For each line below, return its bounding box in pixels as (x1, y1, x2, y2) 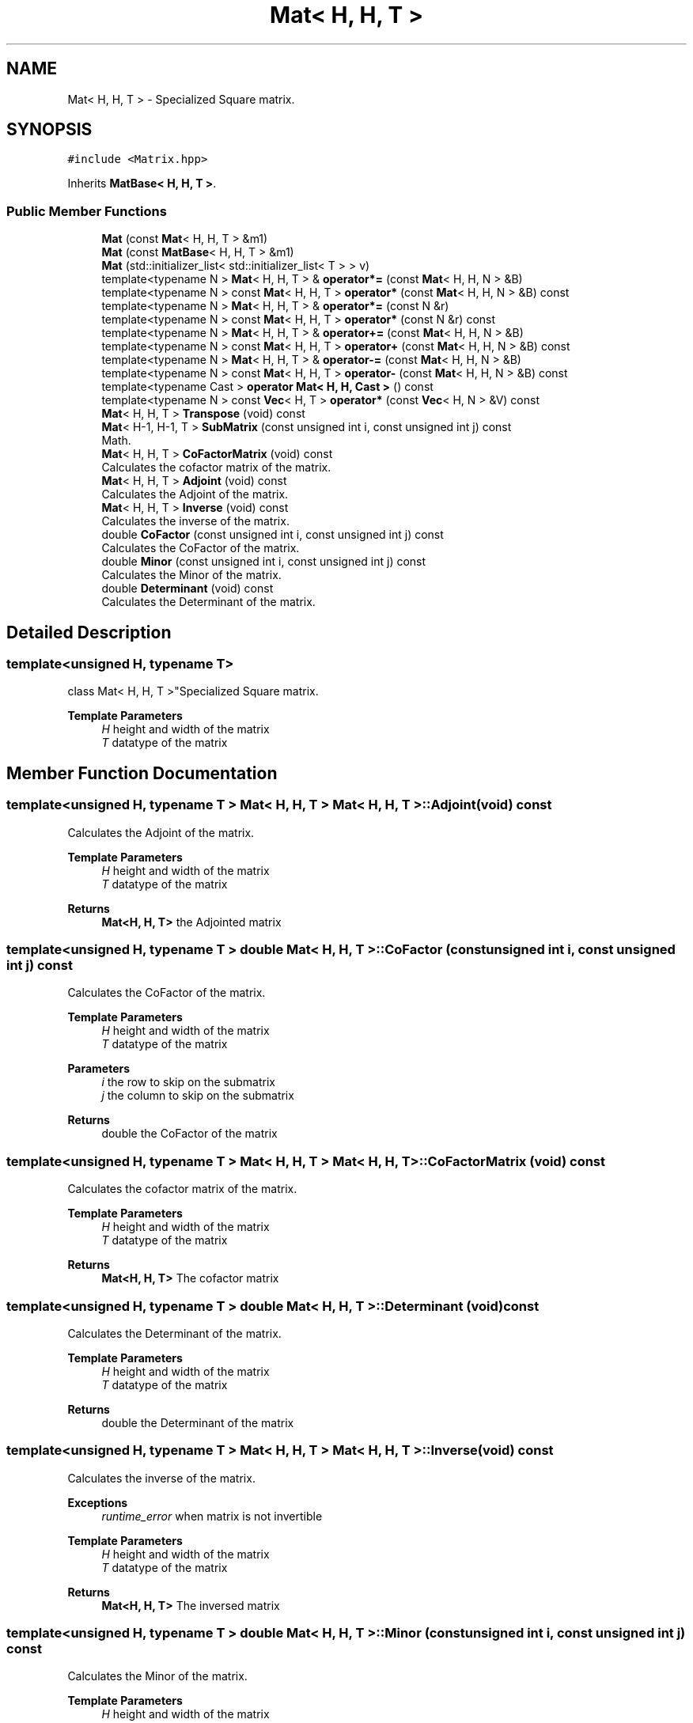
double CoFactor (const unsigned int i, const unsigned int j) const (101, 528, 444, 542)
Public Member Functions (6, 203, 167, 219)
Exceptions (67, 1495, 128, 1509)
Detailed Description (6, 622, 172, 642)
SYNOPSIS (6, 119, 93, 140)
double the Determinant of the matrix (101, 1415, 294, 1430)
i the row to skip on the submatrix (101, 1075, 275, 1089)
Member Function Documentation (6, 763, 278, 783)
